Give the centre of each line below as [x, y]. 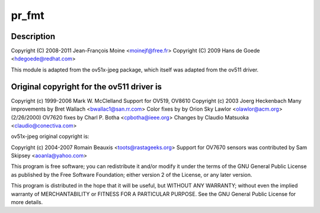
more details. [27, 202]
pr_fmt [28, 15]
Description [33, 36]
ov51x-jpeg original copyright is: [50, 137]
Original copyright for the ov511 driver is [87, 87]
